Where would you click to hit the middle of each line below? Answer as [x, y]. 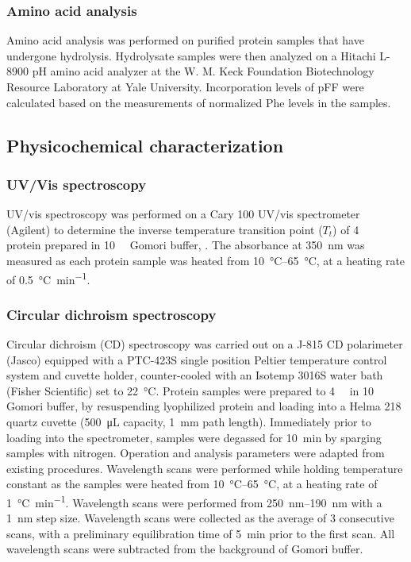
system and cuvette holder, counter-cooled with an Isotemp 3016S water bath [195, 375]
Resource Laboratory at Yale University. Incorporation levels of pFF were [185, 87]
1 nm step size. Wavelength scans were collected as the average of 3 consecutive [200, 518]
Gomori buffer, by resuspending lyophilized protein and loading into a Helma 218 [204, 406]
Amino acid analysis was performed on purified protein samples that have [185, 40]
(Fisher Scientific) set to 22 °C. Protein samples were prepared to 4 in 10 [190, 390]
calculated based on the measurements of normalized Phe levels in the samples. [199, 102]
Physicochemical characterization [145, 145]
